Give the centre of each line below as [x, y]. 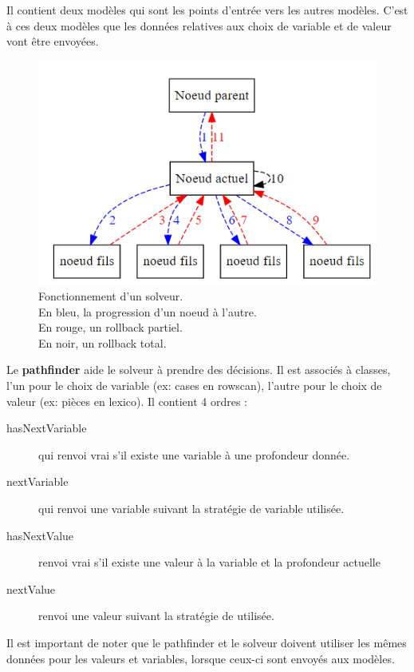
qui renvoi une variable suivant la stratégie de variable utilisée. [191, 508]
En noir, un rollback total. [103, 342]
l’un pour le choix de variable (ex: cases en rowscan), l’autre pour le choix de [194, 385]
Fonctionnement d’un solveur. [111, 296]
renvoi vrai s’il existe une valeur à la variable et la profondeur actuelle [209, 562]
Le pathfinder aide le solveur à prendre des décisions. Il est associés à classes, [199, 370]
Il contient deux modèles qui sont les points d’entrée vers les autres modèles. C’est [207, 10]
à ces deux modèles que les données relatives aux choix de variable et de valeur [199, 25]
